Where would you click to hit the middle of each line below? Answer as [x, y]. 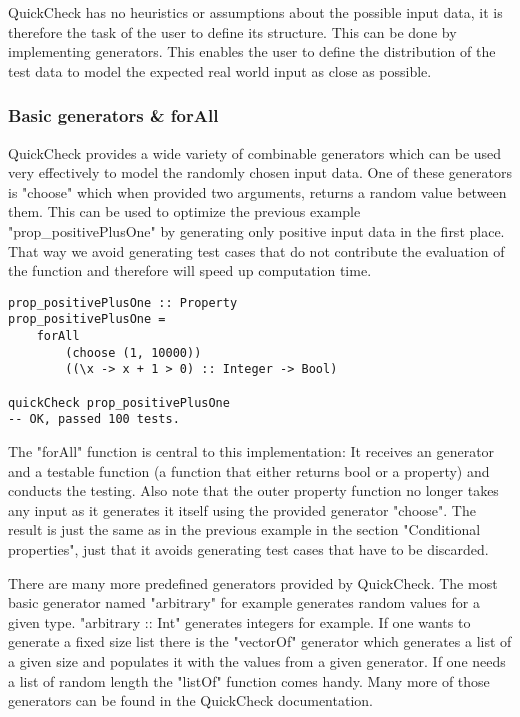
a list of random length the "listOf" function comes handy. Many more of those [249, 680]
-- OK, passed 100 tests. [94, 419]
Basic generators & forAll [113, 115]
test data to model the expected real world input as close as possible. [220, 70]
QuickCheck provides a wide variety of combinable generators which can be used [255, 152]
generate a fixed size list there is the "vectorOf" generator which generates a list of [260, 641]
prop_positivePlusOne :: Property [123, 302]
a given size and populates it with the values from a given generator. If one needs [257, 660]
